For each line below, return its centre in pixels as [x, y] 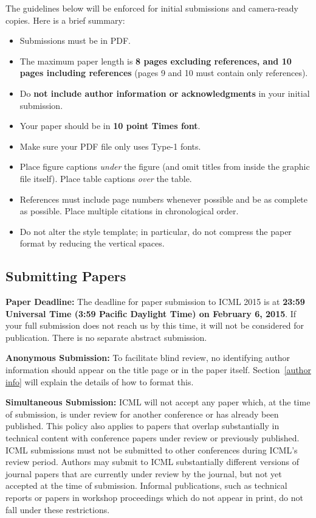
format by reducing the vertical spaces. [92, 243]
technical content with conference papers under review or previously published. [153, 438]
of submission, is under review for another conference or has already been [142, 414]
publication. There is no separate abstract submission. [106, 337]
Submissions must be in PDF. [75, 40]
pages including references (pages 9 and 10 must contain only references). [164, 73]
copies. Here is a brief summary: [65, 20]
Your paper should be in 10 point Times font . [110, 126]
